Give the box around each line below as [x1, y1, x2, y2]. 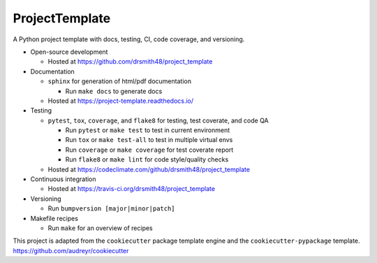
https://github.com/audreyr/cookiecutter [13, 246, 129, 255]
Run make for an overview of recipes [47, 224, 153, 232]
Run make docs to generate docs [65, 87, 163, 95]
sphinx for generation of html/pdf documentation [47, 77, 192, 85]
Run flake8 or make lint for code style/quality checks [65, 155, 229, 164]
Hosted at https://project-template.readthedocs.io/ [47, 97, 194, 105]
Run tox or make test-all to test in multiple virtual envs [65, 136, 233, 144]
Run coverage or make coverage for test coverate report [65, 145, 234, 154]
